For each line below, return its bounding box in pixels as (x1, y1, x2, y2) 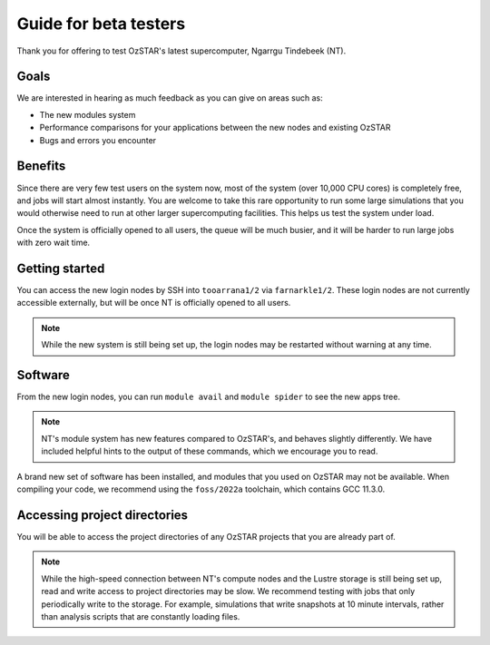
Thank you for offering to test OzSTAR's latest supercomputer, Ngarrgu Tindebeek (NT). (16, 45, 347, 56)
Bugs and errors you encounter (39, 134, 157, 145)
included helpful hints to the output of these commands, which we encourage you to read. (41, 445, 378, 457)
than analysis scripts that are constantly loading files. (41, 611, 240, 621)
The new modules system (39, 109, 136, 120)
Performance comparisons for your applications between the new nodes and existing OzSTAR (39, 122, 391, 133)
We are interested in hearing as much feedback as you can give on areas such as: (16, 93, 324, 103)
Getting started (16, 260, 105, 276)
